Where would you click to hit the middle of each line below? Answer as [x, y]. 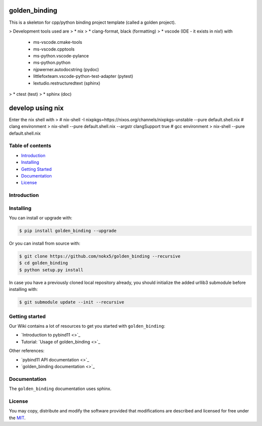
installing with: [24, 289]
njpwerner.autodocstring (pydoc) [66, 69]
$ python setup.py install [51, 270]
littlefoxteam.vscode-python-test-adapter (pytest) [83, 76]
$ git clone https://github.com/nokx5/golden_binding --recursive [100, 256]
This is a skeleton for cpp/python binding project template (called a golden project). [92, 22]
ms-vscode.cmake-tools [58, 42]
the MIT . [17, 418]
